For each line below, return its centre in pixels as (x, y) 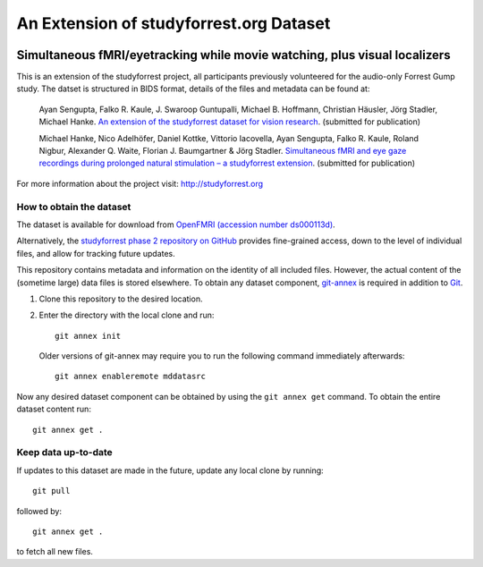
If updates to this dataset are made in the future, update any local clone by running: (170, 470)
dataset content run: (54, 409)
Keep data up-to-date (65, 453)
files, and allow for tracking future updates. (96, 253)
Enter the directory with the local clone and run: (127, 315)
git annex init (88, 336)
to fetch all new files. (55, 552)
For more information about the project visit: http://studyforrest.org (140, 183)
